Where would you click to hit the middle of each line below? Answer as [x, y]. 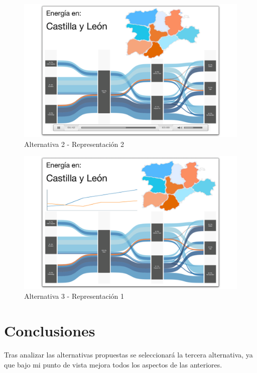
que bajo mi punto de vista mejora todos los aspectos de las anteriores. [113, 364]
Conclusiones [50, 330]
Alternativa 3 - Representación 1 [74, 296]
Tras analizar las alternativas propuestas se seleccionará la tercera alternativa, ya [128, 355]
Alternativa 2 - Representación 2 [74, 144]
